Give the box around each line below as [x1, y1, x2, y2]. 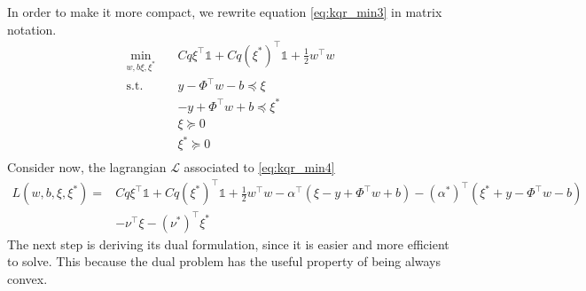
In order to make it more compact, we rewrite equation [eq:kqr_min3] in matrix [7, 3, 442, 20]
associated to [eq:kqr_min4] [184, 158, 335, 177]
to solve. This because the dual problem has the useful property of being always [7, 252, 441, 271]
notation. [7, 20, 57, 38]
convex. [7, 270, 48, 287]
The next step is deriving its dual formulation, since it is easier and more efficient [7, 234, 449, 253]
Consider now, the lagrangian [7, 158, 167, 177]
